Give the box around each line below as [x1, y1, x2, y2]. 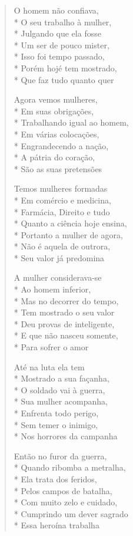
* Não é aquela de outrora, [14, 240, 111, 252]
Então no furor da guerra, [14, 449, 107, 462]
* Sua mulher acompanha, [14, 395, 108, 407]
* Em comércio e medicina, [14, 193, 111, 206]
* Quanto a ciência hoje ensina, [14, 217, 127, 229]
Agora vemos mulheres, [14, 93, 98, 106]
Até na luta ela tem [14, 360, 85, 373]
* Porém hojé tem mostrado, [14, 61, 117, 74]
